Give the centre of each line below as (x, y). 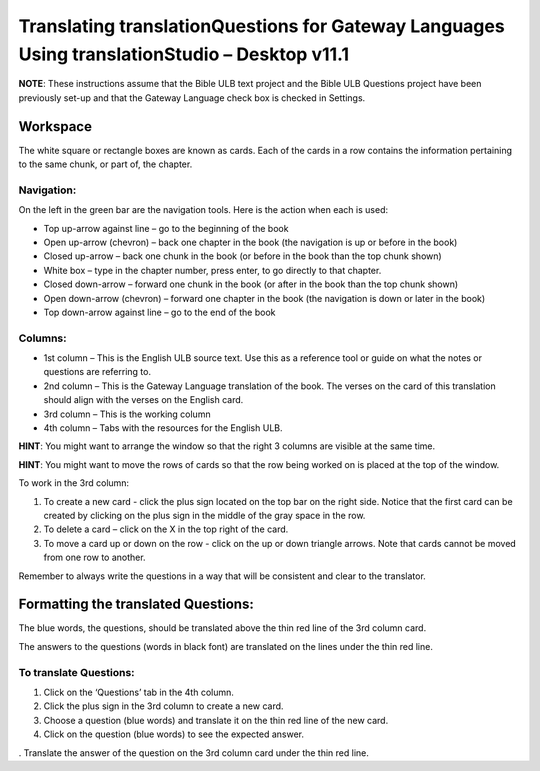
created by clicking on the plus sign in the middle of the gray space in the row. (204, 515)
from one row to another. (94, 557)
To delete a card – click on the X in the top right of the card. (166, 529)
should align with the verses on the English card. (143, 400)
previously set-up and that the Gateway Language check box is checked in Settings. (192, 97)
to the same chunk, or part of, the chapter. (105, 164)
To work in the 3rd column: (74, 483)
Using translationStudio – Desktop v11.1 (184, 54)
